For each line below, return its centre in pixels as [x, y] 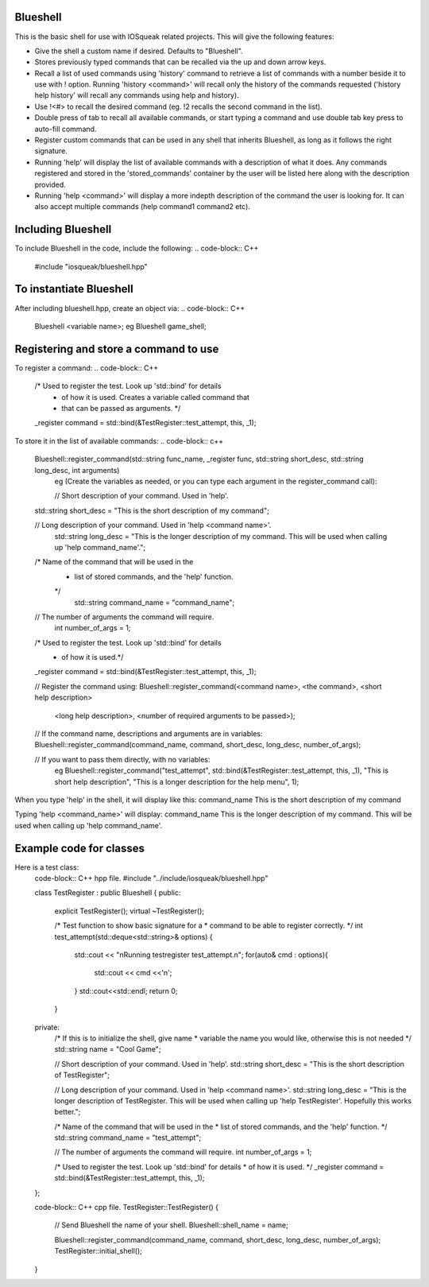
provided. [50, 184]
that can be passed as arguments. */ [121, 409]
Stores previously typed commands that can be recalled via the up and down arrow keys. [180, 62]
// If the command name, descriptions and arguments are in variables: [149, 734]
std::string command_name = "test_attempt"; [128, 1138]
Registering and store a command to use [117, 349]
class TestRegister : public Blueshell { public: [108, 893]
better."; [68, 1112]
